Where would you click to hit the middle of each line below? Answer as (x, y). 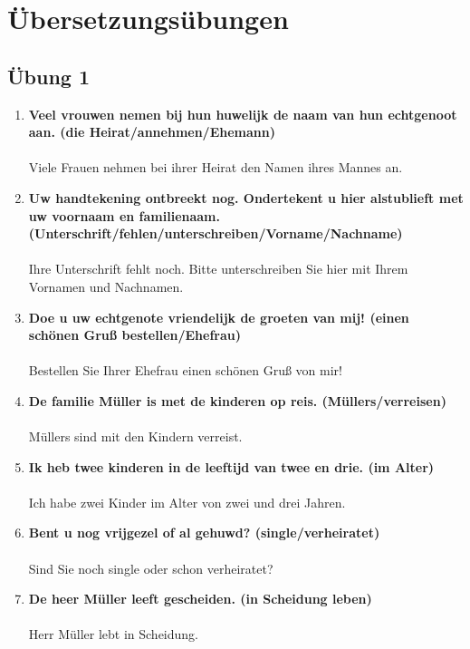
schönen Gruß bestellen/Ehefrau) (135, 335)
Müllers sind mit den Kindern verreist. (135, 436)
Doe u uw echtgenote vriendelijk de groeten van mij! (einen (219, 317)
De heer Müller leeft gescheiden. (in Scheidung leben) (200, 599)
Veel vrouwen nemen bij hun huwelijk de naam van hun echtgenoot (243, 114)
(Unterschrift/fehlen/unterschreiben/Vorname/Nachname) (216, 233)
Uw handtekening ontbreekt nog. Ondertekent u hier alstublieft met (246, 197)
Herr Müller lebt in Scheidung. (114, 634)
